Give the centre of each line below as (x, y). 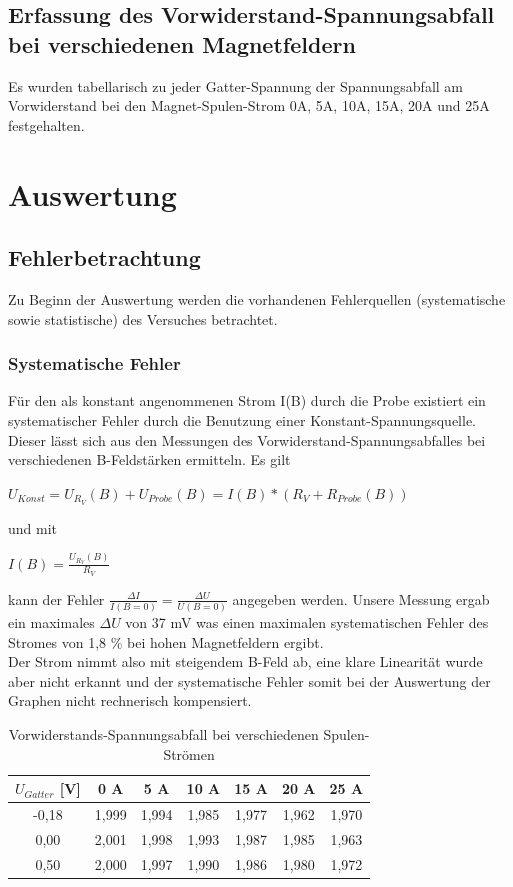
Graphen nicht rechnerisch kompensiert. (130, 700)
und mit (33, 527)
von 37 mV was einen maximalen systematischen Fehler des (307, 622)
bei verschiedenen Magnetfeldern (182, 43)
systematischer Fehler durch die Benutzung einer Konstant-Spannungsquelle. (242, 419)
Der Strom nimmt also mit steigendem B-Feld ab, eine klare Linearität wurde (245, 661)
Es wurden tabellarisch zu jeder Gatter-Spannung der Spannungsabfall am (236, 85)
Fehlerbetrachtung (104, 257)
